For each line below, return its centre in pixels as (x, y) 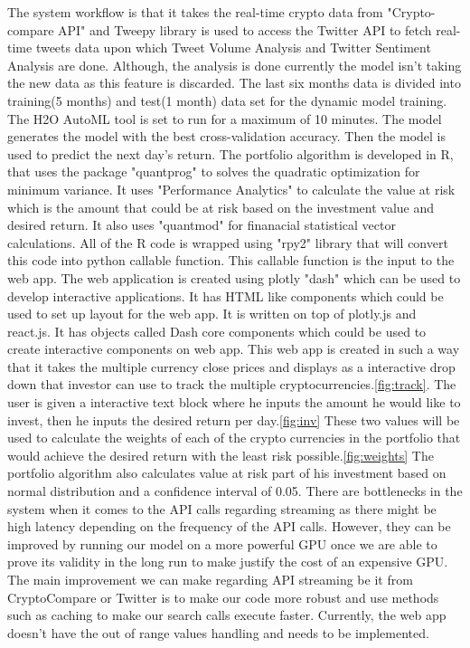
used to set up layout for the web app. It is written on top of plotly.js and (212, 314)
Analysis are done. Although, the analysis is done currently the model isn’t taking (235, 65)
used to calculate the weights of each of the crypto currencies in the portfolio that (234, 438)
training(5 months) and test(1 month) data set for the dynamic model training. (227, 100)
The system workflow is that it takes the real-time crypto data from (195, 12)
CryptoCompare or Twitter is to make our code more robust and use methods (223, 597)
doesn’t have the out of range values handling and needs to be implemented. (218, 632)
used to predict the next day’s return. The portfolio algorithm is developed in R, (230, 153)
